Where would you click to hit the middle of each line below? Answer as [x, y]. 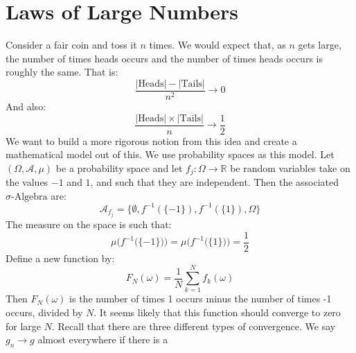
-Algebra [29, 197]
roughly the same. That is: [62, 72]
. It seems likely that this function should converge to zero [217, 312]
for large [24, 326]
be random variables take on [290, 167]
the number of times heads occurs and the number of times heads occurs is [164, 58]
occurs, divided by [44, 312]
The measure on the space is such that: [89, 224]
